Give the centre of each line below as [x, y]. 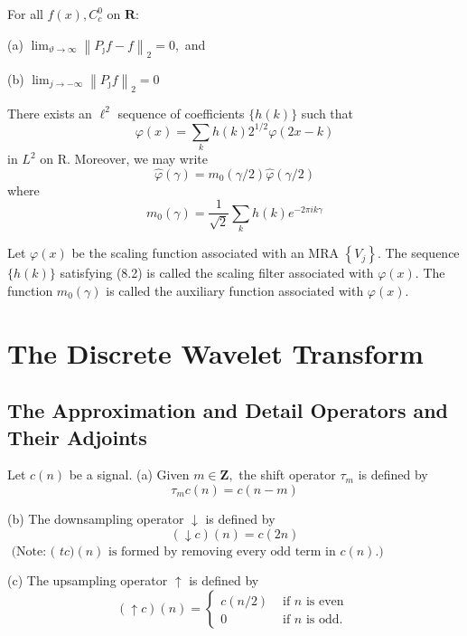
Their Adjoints [77, 437]
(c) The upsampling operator [88, 580]
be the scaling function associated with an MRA [205, 253]
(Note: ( [33, 551]
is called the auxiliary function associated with [235, 290]
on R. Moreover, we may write [124, 159]
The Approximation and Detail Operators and [228, 410]
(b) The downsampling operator [96, 518]
